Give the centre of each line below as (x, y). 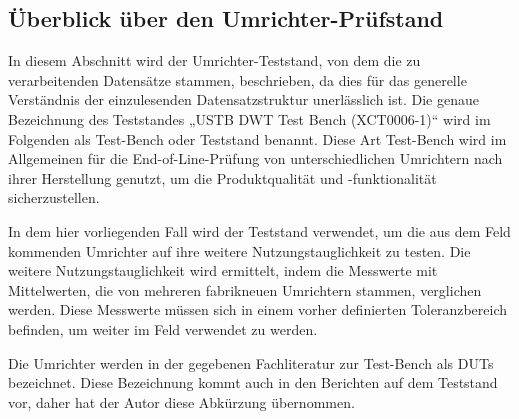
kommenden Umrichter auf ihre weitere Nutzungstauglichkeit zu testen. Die (239, 250)
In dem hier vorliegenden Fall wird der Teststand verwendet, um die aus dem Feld (259, 230)
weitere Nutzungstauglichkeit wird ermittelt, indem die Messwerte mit (223, 270)
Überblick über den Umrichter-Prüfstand (226, 18)
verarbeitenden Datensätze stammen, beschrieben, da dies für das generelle (237, 79)
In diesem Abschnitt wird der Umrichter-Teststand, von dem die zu (214, 60)
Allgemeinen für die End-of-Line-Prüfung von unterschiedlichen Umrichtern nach (255, 158)
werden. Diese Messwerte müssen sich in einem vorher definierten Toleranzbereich (258, 309)
